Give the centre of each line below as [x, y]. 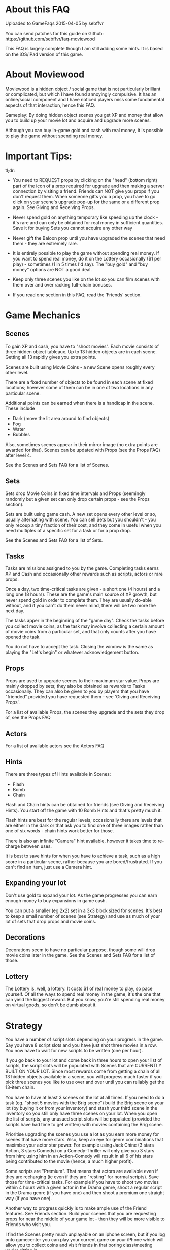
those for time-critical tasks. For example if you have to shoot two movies [82, 1182]
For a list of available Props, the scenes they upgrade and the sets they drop [85, 712]
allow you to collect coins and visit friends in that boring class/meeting [79, 1245]
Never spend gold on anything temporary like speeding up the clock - [85, 217]
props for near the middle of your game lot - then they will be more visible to [85, 1219]
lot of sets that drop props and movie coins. [51, 921]
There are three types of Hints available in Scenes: [58, 774]
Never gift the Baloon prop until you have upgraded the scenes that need [89, 238]
